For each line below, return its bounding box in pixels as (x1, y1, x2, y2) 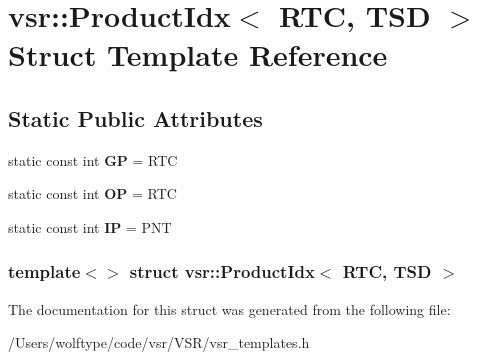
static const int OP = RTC (8, 183, 177, 204)
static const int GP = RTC (8, 149, 178, 170)
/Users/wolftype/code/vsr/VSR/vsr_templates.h (8, 332, 310, 353)
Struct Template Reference (8, 34, 388, 75)
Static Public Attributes (8, 102, 263, 133)
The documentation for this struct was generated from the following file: (8, 298, 451, 319)
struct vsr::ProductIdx (129, 259, 315, 284)
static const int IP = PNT (8, 216, 172, 237)
